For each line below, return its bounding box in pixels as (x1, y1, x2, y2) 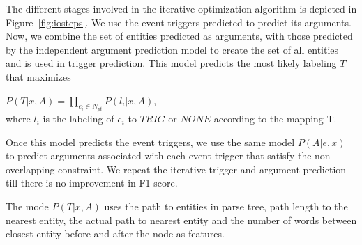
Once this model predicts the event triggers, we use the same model (6, 134, 295, 149)
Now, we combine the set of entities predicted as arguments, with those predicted (6, 29, 353, 43)
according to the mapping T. (213, 111, 337, 125)
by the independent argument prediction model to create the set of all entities (6, 42, 339, 56)
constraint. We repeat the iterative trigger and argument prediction (58, 161, 347, 176)
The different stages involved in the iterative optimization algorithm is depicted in (6, 1, 357, 15)
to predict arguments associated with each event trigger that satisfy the (6, 148, 312, 163)
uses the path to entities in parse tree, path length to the (104, 198, 348, 213)
